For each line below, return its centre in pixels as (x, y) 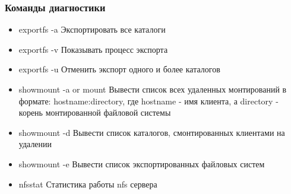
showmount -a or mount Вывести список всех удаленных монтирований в (153, 89)
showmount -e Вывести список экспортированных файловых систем (142, 163)
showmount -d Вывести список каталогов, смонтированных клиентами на (152, 132)
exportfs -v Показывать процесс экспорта (93, 49)
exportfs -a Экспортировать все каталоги (92, 29)
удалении (35, 144)
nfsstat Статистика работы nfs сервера (88, 184)
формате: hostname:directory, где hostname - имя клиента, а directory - (148, 101)
